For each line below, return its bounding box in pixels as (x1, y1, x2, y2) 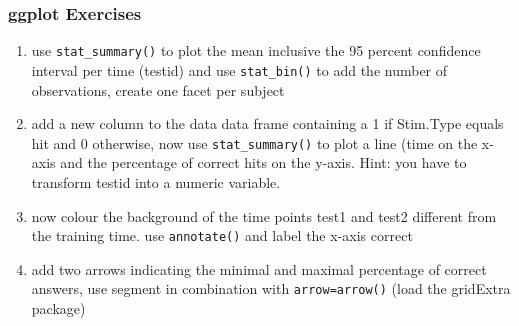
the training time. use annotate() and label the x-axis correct (31, 225, 413, 246)
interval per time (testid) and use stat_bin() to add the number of (31, 59, 448, 80)
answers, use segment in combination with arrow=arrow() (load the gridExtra (31, 278, 511, 299)
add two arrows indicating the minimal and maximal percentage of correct (31, 258, 487, 279)
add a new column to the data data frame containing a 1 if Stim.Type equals (31, 113, 504, 134)
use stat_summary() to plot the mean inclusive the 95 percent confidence (31, 40, 481, 61)
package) (31, 298, 86, 319)
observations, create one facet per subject (31, 79, 285, 100)
